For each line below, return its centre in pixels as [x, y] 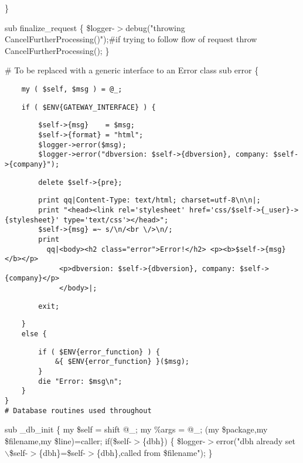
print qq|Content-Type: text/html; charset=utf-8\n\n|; [149, 200]
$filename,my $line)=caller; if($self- [68, 440]
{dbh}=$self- [62, 452]
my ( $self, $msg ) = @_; [72, 89]
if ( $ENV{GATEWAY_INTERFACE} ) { [88, 107]
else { [34, 334]
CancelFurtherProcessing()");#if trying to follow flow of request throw [131, 39]
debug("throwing [155, 27]
